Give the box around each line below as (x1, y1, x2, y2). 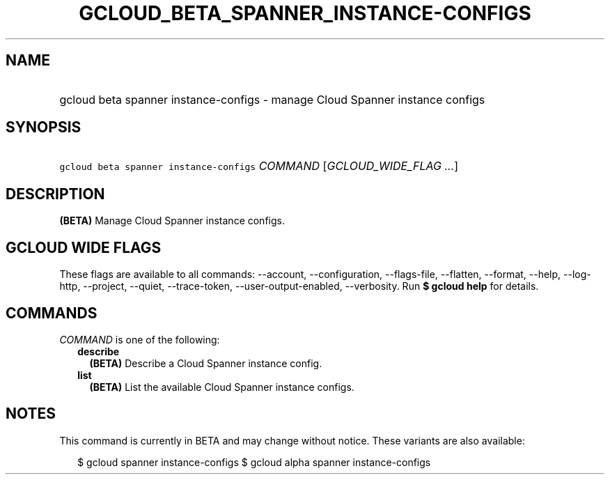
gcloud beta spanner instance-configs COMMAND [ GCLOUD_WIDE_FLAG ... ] (59, 159, 459, 173)
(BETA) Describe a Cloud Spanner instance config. (89, 357, 322, 369)
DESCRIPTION (6, 185, 105, 203)
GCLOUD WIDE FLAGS (6, 238, 162, 256)
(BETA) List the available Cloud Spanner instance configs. (89, 380, 354, 393)
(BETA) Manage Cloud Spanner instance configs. (59, 215, 285, 227)
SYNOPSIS (6, 118, 81, 137)
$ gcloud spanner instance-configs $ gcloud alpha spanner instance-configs (77, 456, 431, 468)
